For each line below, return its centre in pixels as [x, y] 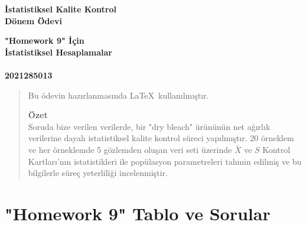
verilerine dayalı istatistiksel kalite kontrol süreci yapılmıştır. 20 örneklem [161, 138]
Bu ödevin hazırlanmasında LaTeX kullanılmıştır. [118, 95]
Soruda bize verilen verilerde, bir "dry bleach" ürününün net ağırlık [149, 126]
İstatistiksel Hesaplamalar [58, 52]
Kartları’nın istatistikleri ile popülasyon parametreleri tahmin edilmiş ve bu [165, 161]
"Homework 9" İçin [45, 40]
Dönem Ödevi [33, 20]
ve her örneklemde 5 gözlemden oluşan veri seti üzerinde [130, 149]
